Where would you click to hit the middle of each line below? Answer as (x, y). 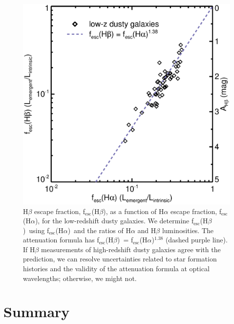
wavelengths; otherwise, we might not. (80, 278)
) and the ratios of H (99, 230)
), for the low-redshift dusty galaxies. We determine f (114, 221)
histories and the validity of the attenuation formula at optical (116, 269)
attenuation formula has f (61, 240)
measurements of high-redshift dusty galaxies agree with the (131, 249)
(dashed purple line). (196, 240)
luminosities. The (188, 230)
